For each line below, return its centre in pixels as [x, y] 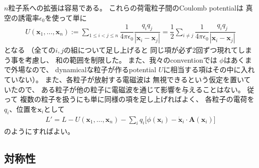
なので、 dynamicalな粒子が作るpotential [91, 69]
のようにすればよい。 [39, 131]
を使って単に [66, 17]
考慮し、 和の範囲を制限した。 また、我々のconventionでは [121, 59]
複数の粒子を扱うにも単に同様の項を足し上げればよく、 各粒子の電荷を [137, 99]
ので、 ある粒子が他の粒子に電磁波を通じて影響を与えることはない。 [131, 89]
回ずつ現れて [217, 50]
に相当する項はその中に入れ [209, 69]
